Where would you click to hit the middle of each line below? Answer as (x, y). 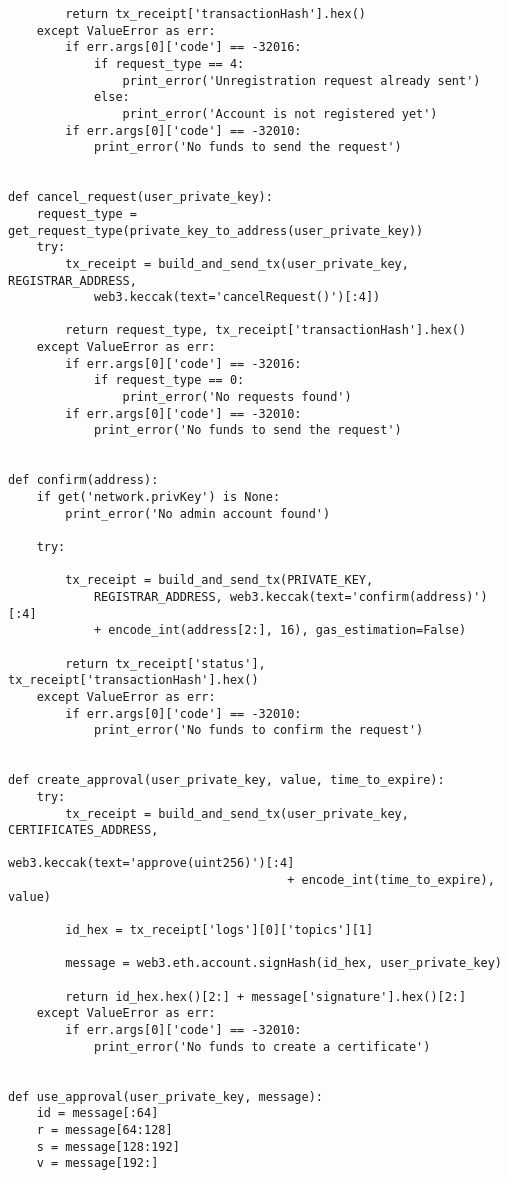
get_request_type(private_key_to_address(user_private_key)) (216, 230)
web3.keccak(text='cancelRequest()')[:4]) (237, 297)
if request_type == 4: (169, 63)
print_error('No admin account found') (198, 513)
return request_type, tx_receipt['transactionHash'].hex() (266, 330)
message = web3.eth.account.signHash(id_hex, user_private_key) (283, 963)
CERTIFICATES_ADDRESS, (83, 830)
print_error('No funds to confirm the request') (258, 730)
